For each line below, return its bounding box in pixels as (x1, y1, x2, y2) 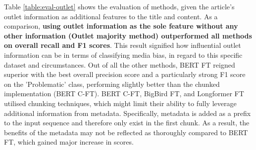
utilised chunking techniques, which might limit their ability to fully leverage (4, 98, 237, 108)
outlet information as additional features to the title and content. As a (4, 11, 218, 21)
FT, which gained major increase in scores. (4, 137, 134, 147)
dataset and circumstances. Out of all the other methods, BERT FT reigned (4, 59, 235, 70)
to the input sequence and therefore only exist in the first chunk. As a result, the (4, 117, 250, 128)
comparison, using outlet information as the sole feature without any (4, 21, 238, 31)
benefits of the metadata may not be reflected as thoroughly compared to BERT (4, 127, 248, 137)
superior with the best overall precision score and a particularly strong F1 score (4, 69, 246, 79)
